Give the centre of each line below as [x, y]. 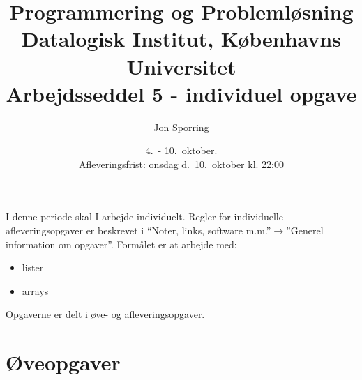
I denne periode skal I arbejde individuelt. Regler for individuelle [144, 216]
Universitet [181, 66]
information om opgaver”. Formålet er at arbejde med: [121, 244]
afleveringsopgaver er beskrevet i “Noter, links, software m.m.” [138, 230]
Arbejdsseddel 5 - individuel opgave [181, 93]
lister [33, 267]
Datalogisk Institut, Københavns [181, 39]
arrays [35, 290]
